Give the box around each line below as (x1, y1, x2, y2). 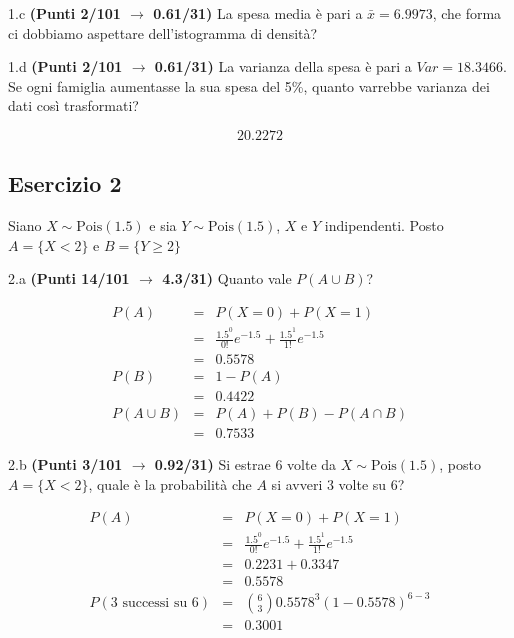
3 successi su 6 (110, 595, 199, 610)
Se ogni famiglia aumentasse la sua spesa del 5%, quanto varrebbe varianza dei (8, 75, 490, 96)
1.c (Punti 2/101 (8, 3, 121, 23)
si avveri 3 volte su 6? (271, 473, 405, 494)
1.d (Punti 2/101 (8, 56, 123, 77)
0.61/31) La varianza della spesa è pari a (154, 56, 412, 77)
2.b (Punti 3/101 (8, 454, 123, 475)
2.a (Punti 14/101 (8, 268, 130, 289)
